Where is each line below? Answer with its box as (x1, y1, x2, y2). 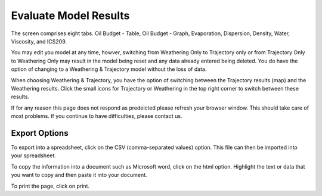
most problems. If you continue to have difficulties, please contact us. (11, 113, 182, 120)
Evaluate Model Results (11, 9, 130, 22)
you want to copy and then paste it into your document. (11, 172, 147, 179)
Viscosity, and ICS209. (11, 38, 67, 45)
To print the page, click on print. (11, 182, 89, 189)
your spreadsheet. (11, 152, 56, 159)
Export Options (11, 128, 69, 138)
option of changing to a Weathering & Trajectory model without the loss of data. (11, 66, 207, 73)
